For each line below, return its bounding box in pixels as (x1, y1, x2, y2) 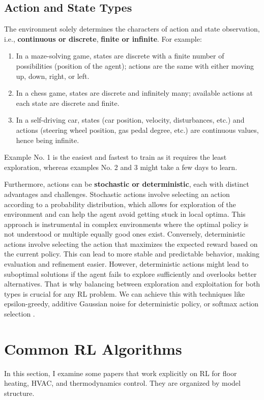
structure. (4, 387, 35, 398)
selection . (4, 308, 35, 319)
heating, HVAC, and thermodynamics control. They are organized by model (4, 378, 241, 388)
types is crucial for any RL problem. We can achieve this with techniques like (4, 288, 245, 299)
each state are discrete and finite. (16, 97, 120, 108)
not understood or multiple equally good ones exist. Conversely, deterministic (4, 228, 245, 239)
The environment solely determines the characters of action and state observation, (4, 23, 260, 34)
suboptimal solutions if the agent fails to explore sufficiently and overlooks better (4, 268, 257, 279)
